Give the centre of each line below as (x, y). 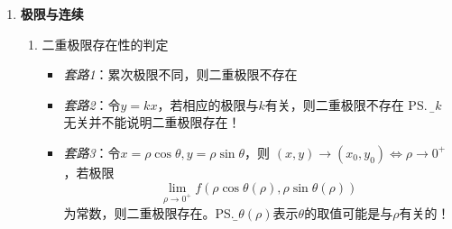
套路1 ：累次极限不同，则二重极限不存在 (180, 74)
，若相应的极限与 (208, 104)
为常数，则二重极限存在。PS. (149, 213)
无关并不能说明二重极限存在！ (152, 122)
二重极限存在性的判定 (105, 44)
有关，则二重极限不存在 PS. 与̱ (350, 104)
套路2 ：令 (92, 104)
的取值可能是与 (349, 213)
